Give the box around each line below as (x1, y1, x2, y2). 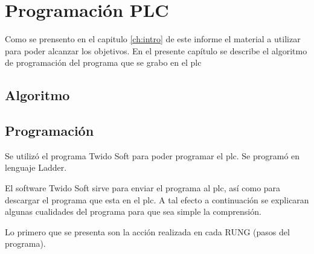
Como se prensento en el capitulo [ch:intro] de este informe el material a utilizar (5, 33, 301, 45)
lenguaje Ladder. (5, 161, 67, 174)
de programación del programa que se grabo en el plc (5, 56, 202, 69)
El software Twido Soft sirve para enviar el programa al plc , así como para (5, 182, 281, 194)
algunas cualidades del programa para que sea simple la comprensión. (5, 205, 261, 218)
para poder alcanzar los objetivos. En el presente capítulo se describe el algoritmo (5, 44, 307, 57)
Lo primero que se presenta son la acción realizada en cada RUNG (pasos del (5, 225, 290, 238)
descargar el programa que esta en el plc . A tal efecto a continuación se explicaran (5, 193, 309, 206)
